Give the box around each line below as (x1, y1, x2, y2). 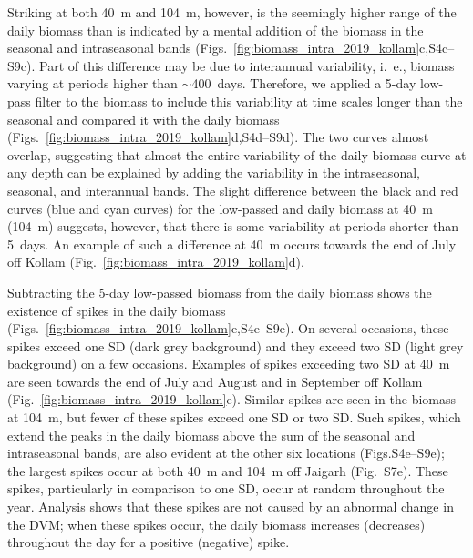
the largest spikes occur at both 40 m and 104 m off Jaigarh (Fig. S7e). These (7, 461, 448, 480)
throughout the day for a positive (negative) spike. (7, 533, 290, 552)
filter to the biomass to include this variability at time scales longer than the (35, 91, 463, 110)
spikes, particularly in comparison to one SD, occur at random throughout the (7, 479, 445, 498)
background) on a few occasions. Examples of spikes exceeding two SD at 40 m (7, 354, 450, 373)
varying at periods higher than (7, 74, 178, 93)
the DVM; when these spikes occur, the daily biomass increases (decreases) (7, 514, 426, 533)
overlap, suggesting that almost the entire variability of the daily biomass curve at (7, 145, 467, 164)
